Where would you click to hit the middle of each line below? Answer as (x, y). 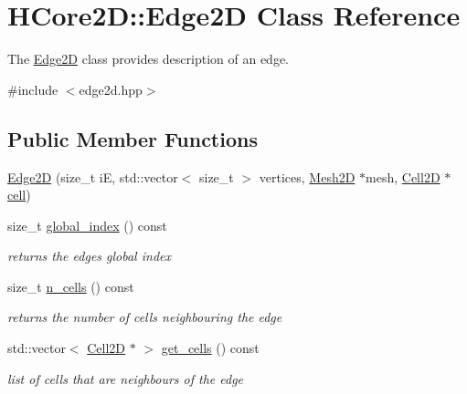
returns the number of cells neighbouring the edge (145, 317)
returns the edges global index (89, 256)
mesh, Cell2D (403, 176)
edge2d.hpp (111, 89)
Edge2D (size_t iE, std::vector (93, 176)
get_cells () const (210, 348)
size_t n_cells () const (71, 286)
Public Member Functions (133, 138)
